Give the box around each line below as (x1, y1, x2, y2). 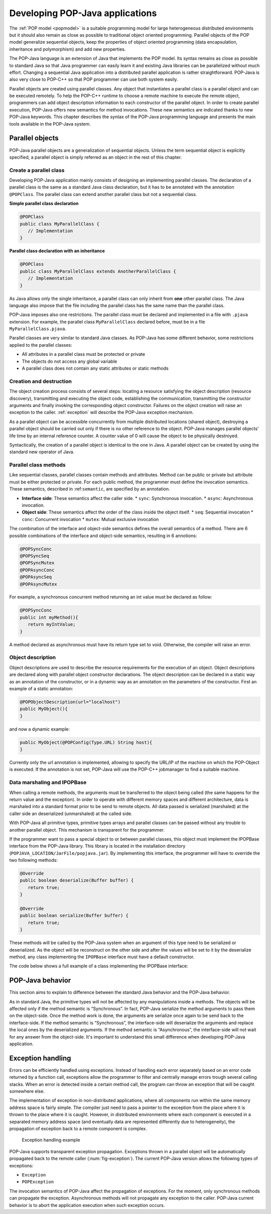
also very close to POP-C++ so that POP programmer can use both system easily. (9, 76, 178, 82)
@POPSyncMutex (20, 560, 55, 566)
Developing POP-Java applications (9, 8, 157, 19)
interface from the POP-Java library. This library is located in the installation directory (9, 843, 186, 849)
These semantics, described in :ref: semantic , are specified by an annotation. (9, 486, 170, 492)
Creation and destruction (9, 377, 72, 384)
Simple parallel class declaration (9, 200, 79, 207)
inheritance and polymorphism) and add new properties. (9, 46, 126, 52)
